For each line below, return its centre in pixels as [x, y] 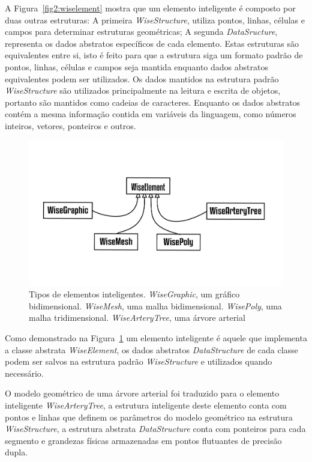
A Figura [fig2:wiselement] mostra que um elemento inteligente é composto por [150, 8]
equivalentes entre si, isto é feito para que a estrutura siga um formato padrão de [154, 55]
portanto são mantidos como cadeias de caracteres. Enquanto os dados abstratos [153, 102]
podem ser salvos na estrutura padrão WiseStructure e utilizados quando [139, 361]
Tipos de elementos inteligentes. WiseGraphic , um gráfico [134, 294]
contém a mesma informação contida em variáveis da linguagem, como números [151, 114]
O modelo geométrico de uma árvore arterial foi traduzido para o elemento [142, 393]
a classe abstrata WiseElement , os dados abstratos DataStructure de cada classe [151, 349]
